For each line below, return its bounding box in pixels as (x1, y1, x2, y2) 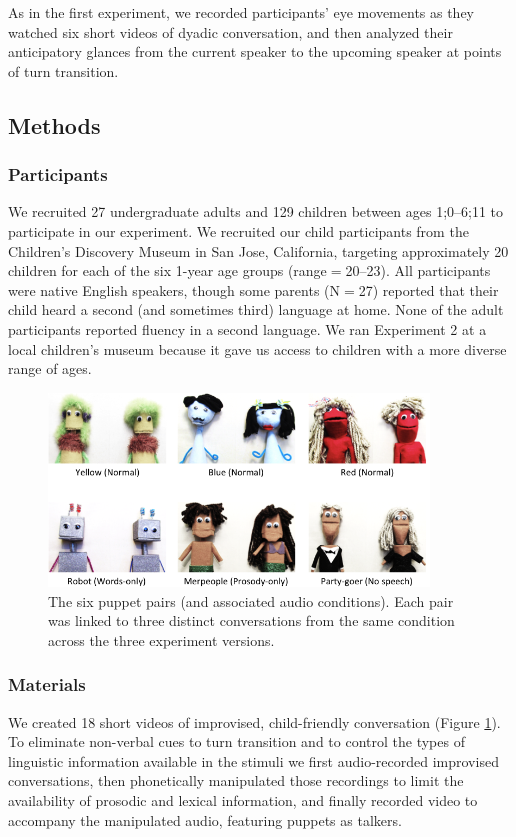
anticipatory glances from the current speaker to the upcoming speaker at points (8, 41, 502, 62)
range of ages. (8, 358, 92, 379)
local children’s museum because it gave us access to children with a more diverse (8, 338, 507, 359)
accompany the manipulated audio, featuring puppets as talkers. (8, 809, 402, 830)
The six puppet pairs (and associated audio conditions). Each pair (48, 590, 454, 611)
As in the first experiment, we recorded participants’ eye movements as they (8, 2, 475, 22)
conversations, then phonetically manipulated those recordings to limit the (8, 770, 464, 791)
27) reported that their (358, 279, 499, 300)
